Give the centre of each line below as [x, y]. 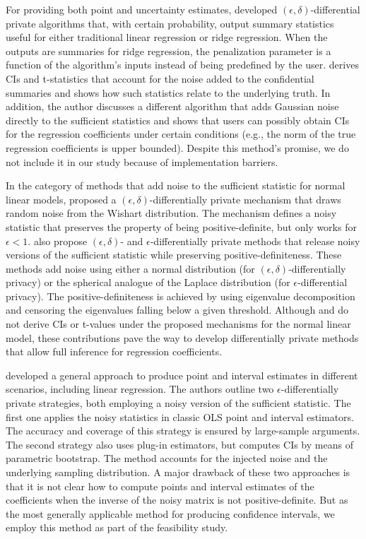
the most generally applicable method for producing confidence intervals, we [170, 513]
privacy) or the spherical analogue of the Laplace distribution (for [148, 282]
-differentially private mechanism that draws [245, 199]
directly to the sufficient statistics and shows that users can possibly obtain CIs [178, 120]
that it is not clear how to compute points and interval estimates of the [160, 486]
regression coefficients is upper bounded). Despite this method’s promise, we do [177, 147]
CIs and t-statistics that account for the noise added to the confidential [160, 78]
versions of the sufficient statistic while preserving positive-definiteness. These [174, 255]
